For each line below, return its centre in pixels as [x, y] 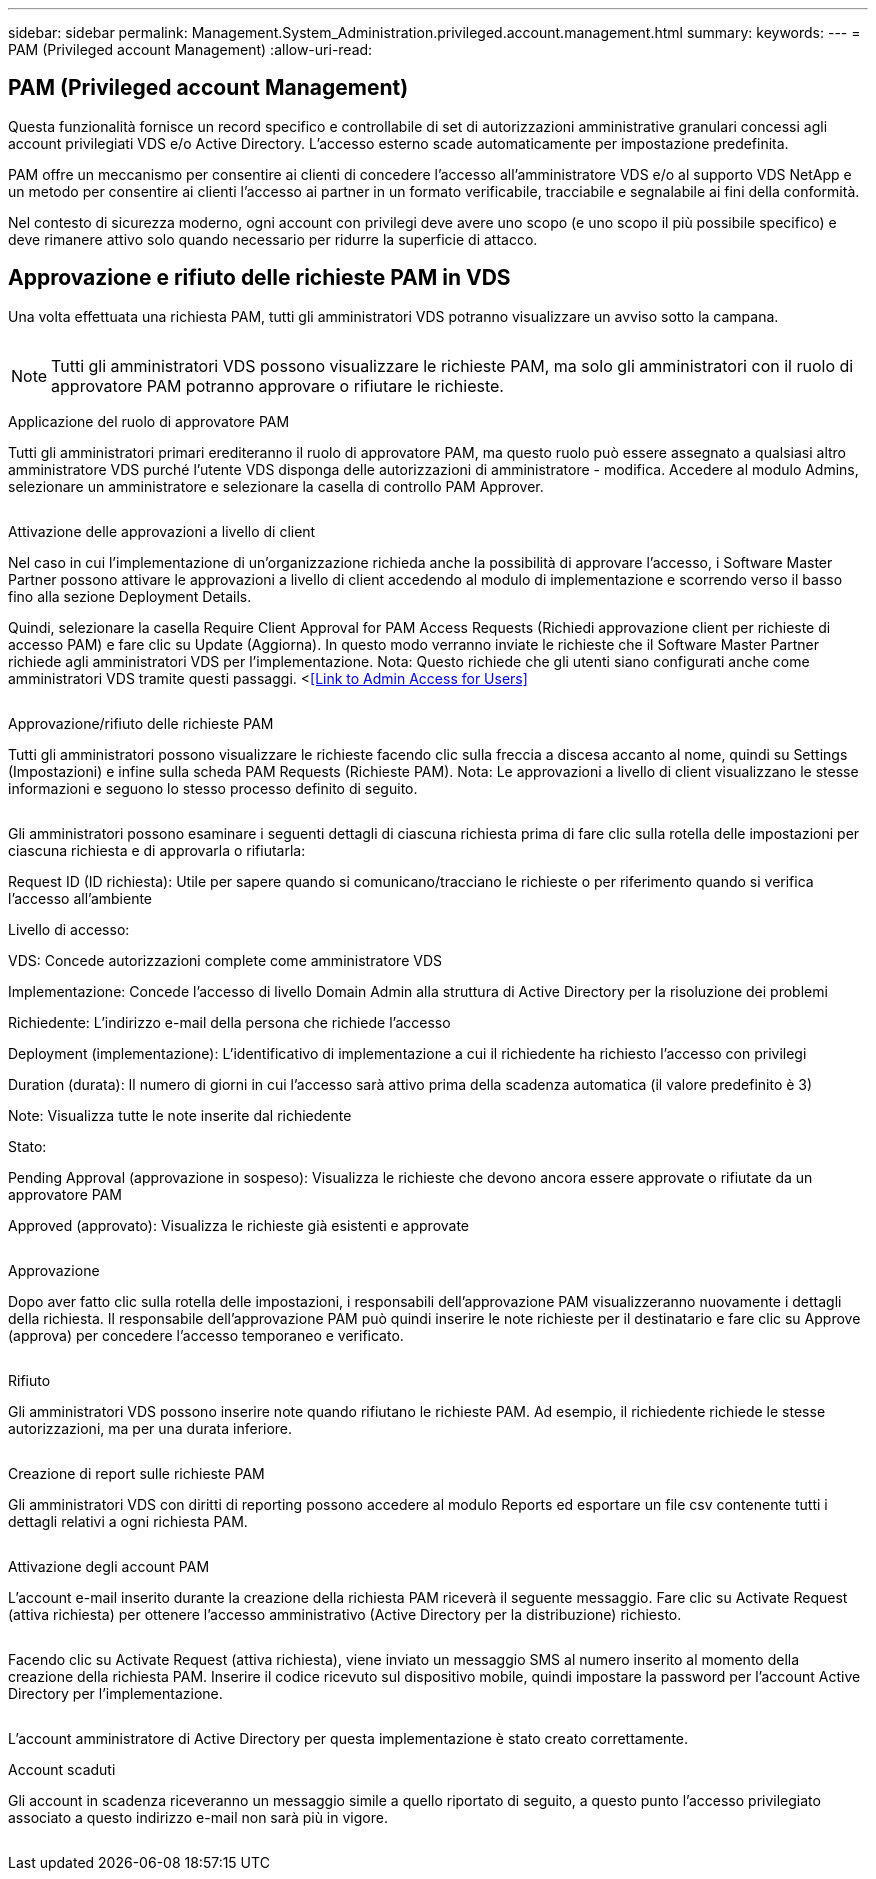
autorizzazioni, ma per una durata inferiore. [150, 1428]
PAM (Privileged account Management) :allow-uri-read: [190, 49]
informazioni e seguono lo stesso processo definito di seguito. [213, 788]
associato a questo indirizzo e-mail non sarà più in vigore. [198, 1817]
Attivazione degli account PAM [109, 1566]
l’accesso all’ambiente [80, 898]
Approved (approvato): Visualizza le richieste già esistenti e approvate [239, 1225]
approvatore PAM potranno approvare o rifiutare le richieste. [277, 385]
